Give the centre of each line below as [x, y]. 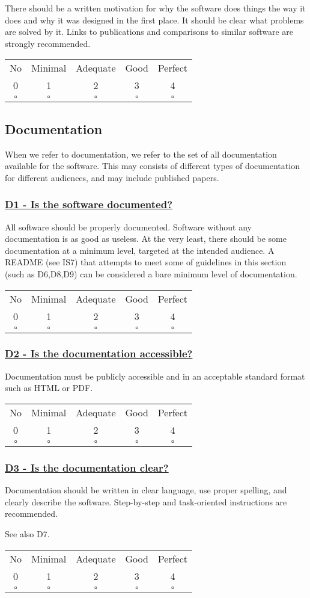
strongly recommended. [48, 43]
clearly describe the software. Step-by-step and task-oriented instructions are [146, 501]
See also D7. [27, 533]
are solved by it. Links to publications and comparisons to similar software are [149, 32]
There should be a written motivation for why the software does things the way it [155, 8]
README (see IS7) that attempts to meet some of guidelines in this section [146, 262]
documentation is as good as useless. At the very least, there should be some [146, 239]
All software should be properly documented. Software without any [129, 227]
